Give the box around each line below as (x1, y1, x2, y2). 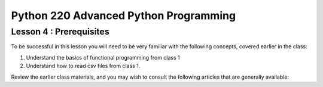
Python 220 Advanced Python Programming (11, 9, 236, 22)
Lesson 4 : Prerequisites (11, 26, 110, 37)
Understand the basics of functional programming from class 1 (26, 54, 180, 61)
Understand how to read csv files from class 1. (26, 63, 141, 70)
